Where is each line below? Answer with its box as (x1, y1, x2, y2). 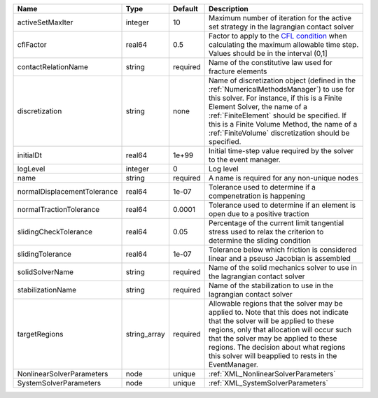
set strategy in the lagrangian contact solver (209, 22, 354, 31)
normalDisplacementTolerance (17, 187, 118, 196)
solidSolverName (17, 267, 73, 276)
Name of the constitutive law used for (209, 58, 332, 67)
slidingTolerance (17, 249, 71, 259)
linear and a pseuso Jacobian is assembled (209, 254, 351, 263)
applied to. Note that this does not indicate (209, 308, 349, 317)
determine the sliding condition (209, 236, 311, 245)
